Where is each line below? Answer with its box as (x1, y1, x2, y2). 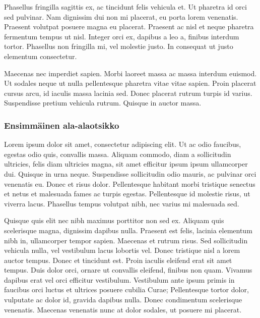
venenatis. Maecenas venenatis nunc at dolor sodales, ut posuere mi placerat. (4, 304, 242, 314)
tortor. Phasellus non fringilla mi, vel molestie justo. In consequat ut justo (4, 41, 233, 51)
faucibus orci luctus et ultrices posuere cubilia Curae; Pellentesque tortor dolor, (4, 284, 249, 295)
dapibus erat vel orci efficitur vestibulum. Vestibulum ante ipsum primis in (4, 274, 235, 285)
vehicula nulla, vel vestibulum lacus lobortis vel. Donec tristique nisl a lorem (4, 245, 240, 255)
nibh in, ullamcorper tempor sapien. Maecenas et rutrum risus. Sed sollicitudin (4, 235, 248, 245)
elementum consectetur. (4, 50, 77, 61)
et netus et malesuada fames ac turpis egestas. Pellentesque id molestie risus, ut (4, 188, 250, 199)
